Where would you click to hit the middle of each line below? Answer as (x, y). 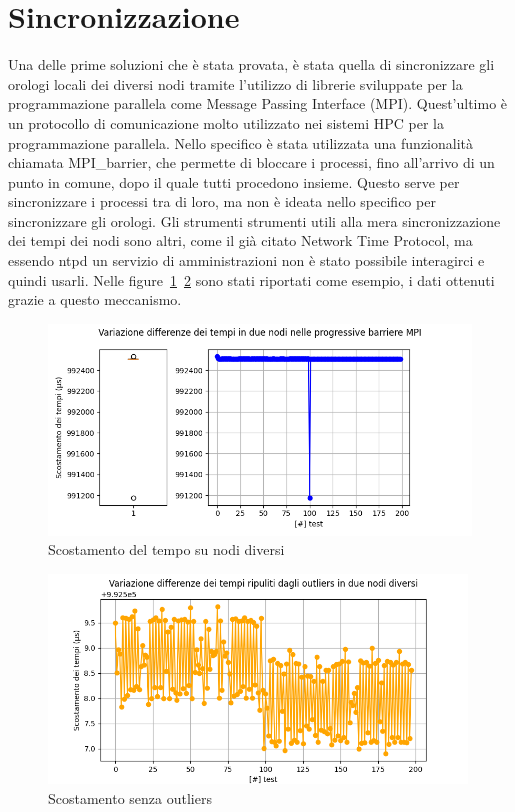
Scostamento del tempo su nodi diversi (166, 549)
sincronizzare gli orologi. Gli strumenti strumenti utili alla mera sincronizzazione (254, 220)
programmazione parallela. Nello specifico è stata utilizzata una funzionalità (241, 142)
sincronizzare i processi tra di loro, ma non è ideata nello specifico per (222, 201)
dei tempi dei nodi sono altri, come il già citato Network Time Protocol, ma (240, 240)
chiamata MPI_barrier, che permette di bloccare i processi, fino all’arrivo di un (251, 162)
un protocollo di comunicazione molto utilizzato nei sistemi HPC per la (226, 122)
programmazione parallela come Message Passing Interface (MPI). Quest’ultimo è (258, 103)
